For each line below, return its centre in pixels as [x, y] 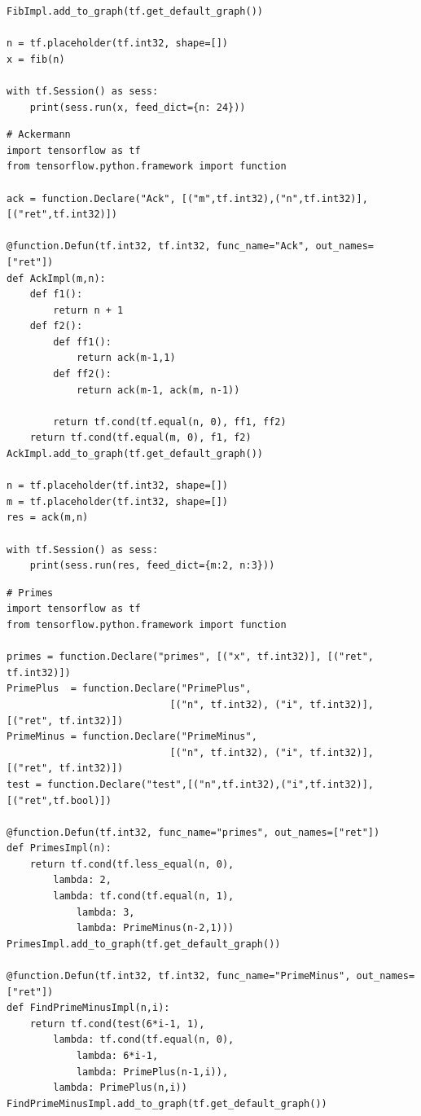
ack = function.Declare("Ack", [91, 198]
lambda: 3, [105, 912]
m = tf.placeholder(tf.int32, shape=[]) [118, 501]
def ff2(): [82, 374]
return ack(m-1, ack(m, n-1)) [158, 390]
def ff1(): [82, 342]
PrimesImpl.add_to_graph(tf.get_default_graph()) [144, 944]
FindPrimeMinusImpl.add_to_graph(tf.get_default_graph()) [167, 1103]
